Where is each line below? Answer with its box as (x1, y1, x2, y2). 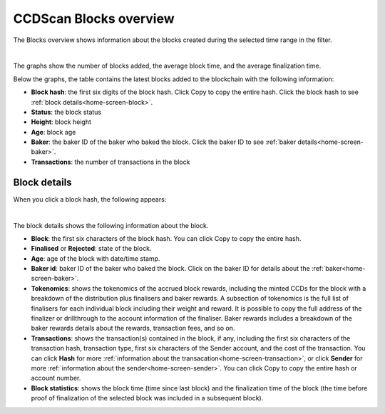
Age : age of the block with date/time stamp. (31, 254, 160, 263)
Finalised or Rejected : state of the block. (31, 244, 152, 253)
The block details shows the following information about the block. (13, 221, 209, 229)
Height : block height (31, 118, 92, 126)
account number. (31, 374, 81, 383)
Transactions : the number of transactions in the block (31, 157, 190, 166)
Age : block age (31, 128, 76, 136)
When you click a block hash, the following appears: (13, 195, 167, 203)
